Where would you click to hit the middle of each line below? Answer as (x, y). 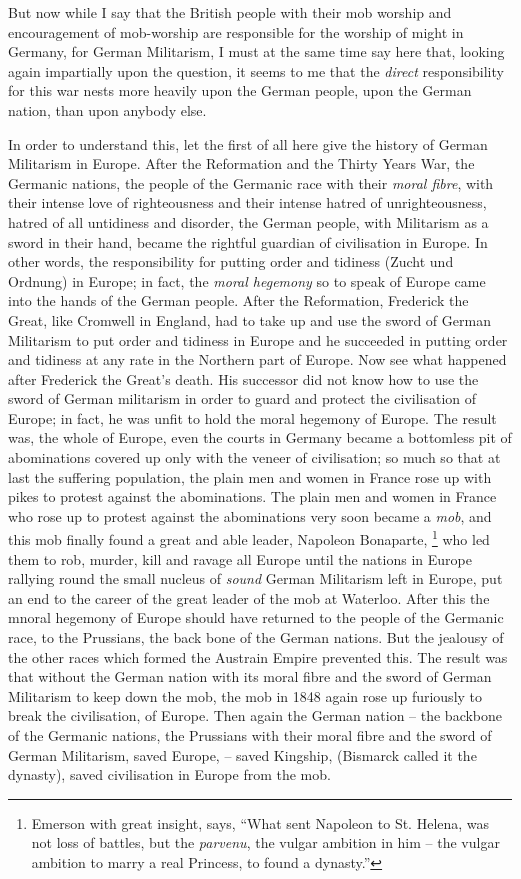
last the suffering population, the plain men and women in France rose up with (250, 476)
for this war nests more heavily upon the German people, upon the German (240, 90)
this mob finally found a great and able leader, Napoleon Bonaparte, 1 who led (249, 538)
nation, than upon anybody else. (107, 109)
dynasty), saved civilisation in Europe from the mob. (169, 774)
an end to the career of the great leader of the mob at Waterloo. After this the (249, 597)
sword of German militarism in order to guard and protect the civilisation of (242, 398)
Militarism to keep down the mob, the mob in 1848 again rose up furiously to (245, 695)
